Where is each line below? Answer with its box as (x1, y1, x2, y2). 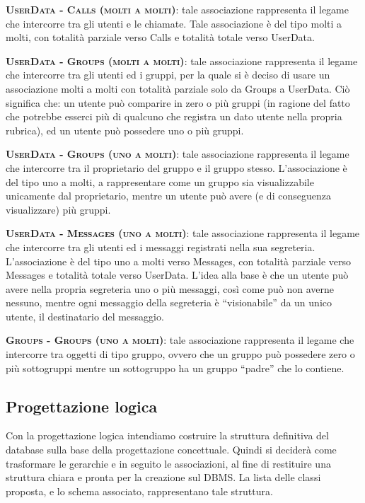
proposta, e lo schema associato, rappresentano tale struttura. (6, 483, 273, 498)
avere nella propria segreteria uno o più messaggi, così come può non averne (6, 281, 335, 296)
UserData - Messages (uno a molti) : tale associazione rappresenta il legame (6, 226, 360, 241)
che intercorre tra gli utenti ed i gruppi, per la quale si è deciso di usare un (6, 67, 330, 82)
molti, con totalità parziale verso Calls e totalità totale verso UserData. (6, 30, 315, 45)
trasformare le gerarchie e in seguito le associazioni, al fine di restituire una (6, 456, 331, 470)
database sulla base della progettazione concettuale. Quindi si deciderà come (6, 442, 337, 457)
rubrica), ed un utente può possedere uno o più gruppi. (6, 122, 244, 137)
